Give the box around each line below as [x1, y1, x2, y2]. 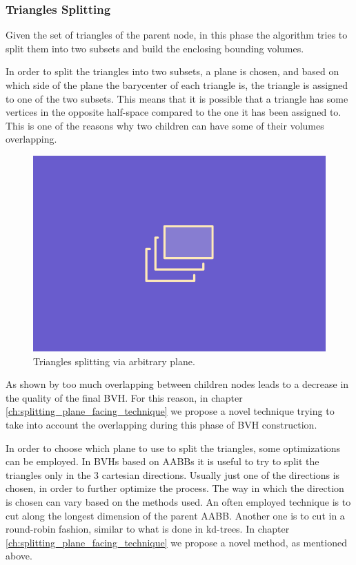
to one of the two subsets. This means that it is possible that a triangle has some [6, 91, 348, 105]
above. [6, 548, 32, 563]
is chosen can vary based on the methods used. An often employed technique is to [6, 494, 351, 508]
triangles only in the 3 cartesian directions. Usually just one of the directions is [6, 467, 340, 482]
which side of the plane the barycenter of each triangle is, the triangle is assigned [6, 78, 348, 92]
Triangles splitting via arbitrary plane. [33, 353, 195, 368]
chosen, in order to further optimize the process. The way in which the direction [6, 481, 344, 495]
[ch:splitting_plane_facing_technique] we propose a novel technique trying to [6, 404, 335, 418]
